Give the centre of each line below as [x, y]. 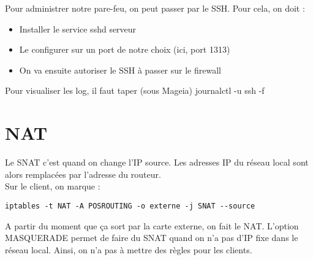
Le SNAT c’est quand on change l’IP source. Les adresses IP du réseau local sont [157, 162]
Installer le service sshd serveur [78, 29]
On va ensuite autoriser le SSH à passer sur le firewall [120, 70]
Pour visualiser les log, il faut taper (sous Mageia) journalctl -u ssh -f [135, 90]
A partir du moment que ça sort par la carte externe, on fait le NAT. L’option [152, 225]
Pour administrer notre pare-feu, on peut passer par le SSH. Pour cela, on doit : [155, 8]
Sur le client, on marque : [53, 186]
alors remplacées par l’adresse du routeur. [83, 174]
